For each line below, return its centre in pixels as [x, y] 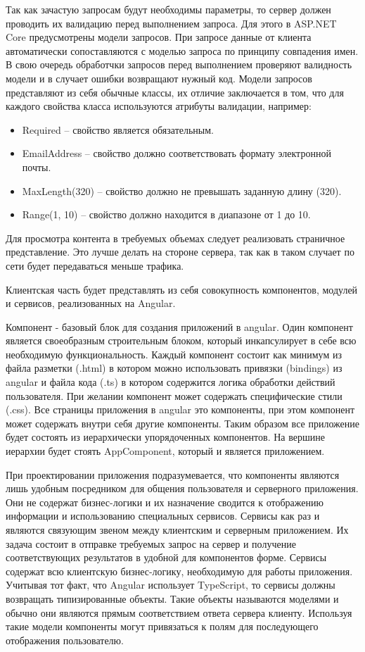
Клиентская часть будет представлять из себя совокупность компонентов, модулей [182, 289]
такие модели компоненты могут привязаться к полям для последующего [162, 626]
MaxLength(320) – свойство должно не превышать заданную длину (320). [182, 190]
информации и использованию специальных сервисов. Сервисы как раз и [163, 516]
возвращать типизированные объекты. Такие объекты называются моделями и [172, 598]
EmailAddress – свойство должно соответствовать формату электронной [177, 153]
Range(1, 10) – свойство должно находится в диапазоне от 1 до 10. [166, 214]
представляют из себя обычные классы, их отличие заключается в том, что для [175, 92]
